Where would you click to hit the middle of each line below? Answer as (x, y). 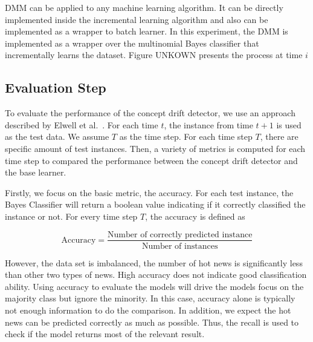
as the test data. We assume (57, 136)
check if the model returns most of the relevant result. (105, 334)
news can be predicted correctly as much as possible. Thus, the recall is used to (152, 322)
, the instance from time (208, 124)
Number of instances (180, 246)
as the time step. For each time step (186, 136)
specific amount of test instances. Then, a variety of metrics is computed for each (155, 148)
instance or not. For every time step (71, 216)
